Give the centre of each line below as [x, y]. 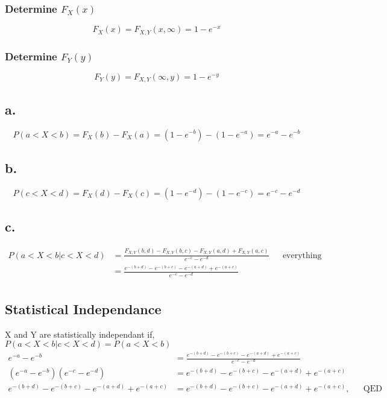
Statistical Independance [83, 308]
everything [302, 255]
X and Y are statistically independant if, [80, 334]
